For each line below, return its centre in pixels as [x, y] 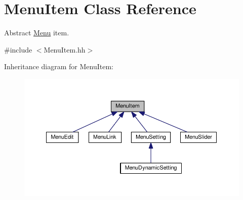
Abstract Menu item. [37, 33]
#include [18, 49]
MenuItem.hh [65, 49]
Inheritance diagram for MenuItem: [59, 66]
